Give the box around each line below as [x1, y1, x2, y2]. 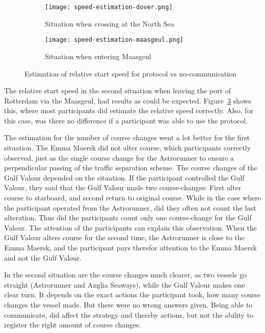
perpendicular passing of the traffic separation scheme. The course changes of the [4, 162, 257, 173]
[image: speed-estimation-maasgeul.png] [45, 36, 184, 44]
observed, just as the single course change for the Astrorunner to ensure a [4, 152, 234, 163]
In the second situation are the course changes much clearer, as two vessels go [4, 269, 247, 280]
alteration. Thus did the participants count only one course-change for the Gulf [4, 212, 252, 223]
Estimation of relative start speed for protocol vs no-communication [24, 68, 236, 79]
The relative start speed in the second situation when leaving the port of [4, 85, 231, 96]
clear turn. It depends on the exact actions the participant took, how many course [4, 289, 261, 300]
